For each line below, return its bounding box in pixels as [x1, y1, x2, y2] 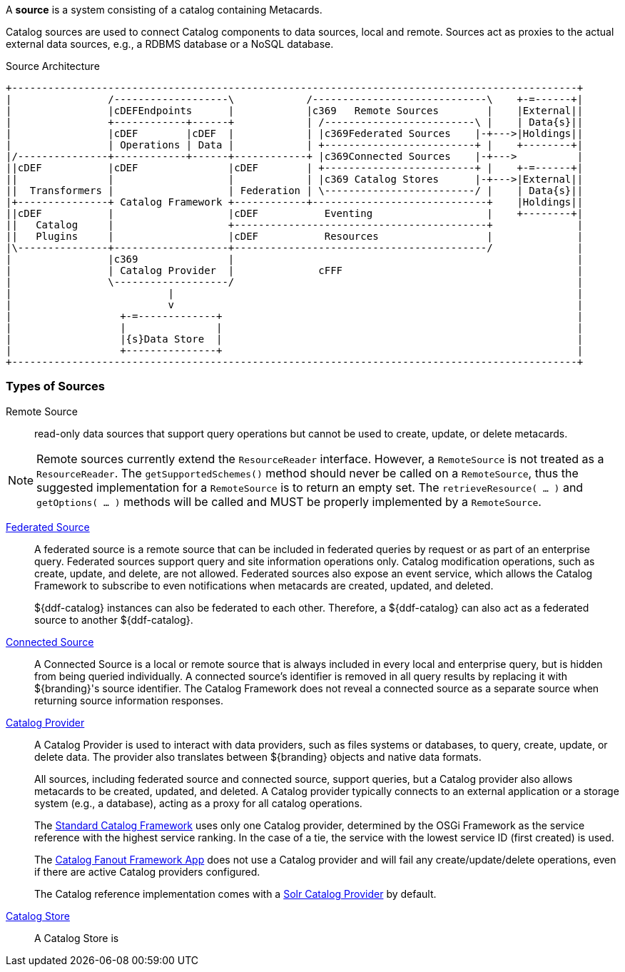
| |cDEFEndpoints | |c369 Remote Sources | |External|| [6, 105, 584, 116]
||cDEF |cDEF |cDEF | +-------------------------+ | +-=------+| [6, 162, 584, 173]
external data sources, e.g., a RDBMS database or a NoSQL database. [6, 38, 334, 50]
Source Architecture [6, 60, 100, 72]
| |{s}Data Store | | [6, 333, 584, 345]
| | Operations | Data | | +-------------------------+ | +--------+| [6, 139, 584, 151]
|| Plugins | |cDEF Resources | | [6, 231, 584, 242]
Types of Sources [6, 379, 105, 394]
